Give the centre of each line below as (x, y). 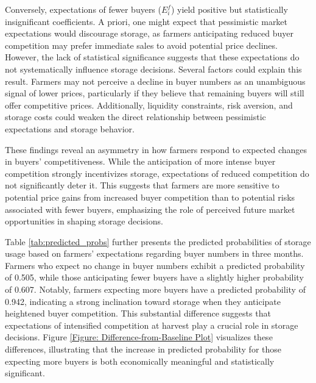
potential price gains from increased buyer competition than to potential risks (150, 197)
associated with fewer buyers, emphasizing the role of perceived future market (150, 209)
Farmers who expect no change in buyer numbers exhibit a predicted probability (155, 265)
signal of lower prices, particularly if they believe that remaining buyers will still (155, 93)
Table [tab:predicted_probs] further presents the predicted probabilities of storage (158, 241)
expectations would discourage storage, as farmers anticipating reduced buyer (149, 33)
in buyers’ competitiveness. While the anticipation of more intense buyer (140, 161)
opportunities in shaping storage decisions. (84, 221)
